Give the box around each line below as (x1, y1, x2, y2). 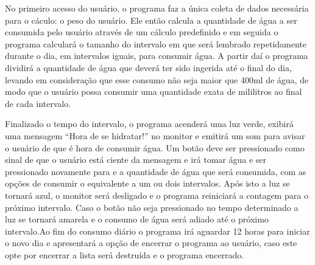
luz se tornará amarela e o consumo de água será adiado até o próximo (5, 213, 269, 225)
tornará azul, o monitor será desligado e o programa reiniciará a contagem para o (5, 188, 308, 201)
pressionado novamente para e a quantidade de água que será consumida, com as (5, 165, 306, 177)
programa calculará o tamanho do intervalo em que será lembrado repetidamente (5, 37, 306, 50)
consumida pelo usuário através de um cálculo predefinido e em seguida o (5, 26, 278, 38)
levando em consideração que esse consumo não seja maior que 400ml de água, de (5, 73, 309, 86)
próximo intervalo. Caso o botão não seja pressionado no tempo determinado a (5, 201, 299, 213)
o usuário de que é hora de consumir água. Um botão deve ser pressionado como (5, 141, 305, 154)
